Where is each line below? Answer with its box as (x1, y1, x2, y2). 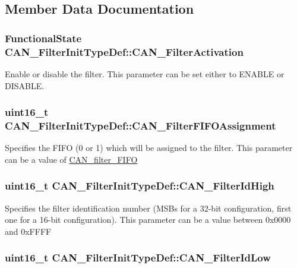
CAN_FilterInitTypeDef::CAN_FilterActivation (5, 44, 244, 59)
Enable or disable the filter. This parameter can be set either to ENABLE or (5, 67, 285, 80)
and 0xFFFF (5, 225, 52, 237)
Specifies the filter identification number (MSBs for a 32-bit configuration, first (5, 201, 292, 214)
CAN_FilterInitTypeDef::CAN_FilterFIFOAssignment (5, 118, 276, 133)
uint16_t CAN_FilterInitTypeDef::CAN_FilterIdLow (5, 250, 271, 265)
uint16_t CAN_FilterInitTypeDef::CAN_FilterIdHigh (5, 178, 274, 193)
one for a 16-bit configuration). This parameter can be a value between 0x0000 (5, 213, 291, 226)
